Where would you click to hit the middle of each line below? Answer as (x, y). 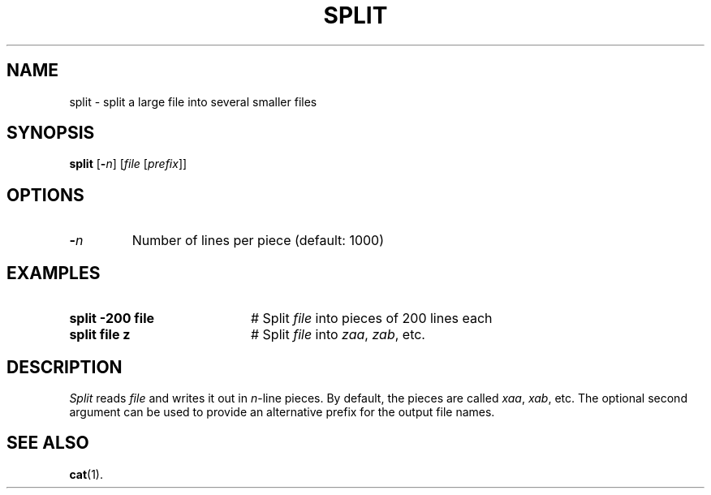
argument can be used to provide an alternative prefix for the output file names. (282, 411)
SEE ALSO (48, 443)
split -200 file (112, 319)
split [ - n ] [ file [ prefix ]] (128, 164)
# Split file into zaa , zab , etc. (338, 335)
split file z (100, 335)
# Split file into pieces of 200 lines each (371, 319)
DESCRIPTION (65, 367)
